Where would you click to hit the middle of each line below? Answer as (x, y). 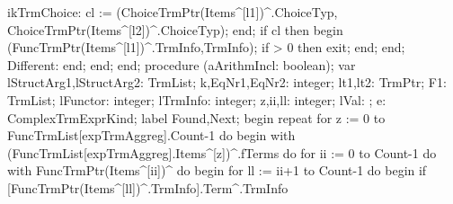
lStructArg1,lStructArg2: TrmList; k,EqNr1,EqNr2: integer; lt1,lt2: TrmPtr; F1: (227, 82)
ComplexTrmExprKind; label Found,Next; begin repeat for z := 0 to (196, 117)
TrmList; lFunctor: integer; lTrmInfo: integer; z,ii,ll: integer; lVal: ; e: (197, 99)
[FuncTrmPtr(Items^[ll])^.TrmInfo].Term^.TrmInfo (148, 187)
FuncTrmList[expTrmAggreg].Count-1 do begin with (151, 135)
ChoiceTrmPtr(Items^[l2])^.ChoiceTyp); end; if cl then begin (175, 29)
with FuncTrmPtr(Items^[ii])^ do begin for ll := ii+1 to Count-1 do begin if (217, 170)
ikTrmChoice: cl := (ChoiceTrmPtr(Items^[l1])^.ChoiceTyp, (173, 12)
